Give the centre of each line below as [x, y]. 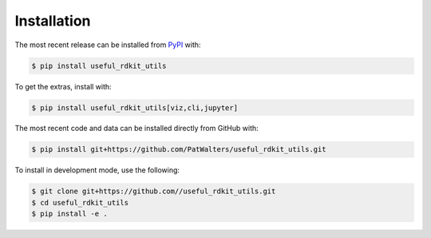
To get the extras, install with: [63, 86]
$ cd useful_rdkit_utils [80, 202]
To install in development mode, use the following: [97, 170]
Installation [53, 21]
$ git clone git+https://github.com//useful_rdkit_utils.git [154, 191]
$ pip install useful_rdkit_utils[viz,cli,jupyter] [135, 107]
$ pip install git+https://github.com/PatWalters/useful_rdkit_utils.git [179, 149]
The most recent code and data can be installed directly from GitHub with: [136, 129]
